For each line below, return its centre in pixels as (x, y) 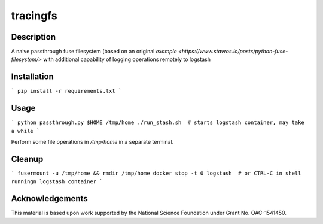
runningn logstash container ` (57, 182)
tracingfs (34, 16)
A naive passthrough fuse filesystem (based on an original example (94, 52)
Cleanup (27, 159)
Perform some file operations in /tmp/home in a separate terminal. (92, 142)
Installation (32, 77)
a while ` (25, 131)
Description (33, 37)
